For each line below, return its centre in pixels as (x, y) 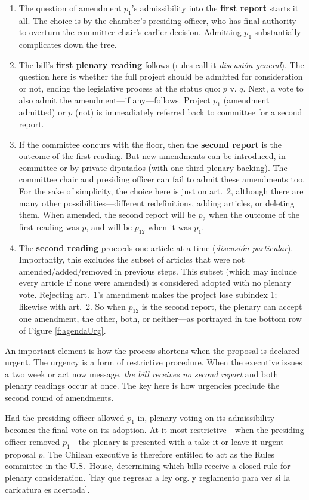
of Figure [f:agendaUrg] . (62, 330)
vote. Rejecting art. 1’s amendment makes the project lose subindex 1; (148, 295)
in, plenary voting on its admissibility (206, 417)
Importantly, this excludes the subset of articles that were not (132, 259)
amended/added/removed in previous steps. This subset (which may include (158, 271)
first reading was (49, 226)
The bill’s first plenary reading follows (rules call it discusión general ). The (161, 64)
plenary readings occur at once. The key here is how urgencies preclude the (142, 385)
